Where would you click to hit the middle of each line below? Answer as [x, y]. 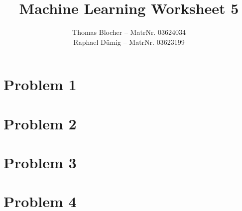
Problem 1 [40, 84]
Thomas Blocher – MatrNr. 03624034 [129, 32]
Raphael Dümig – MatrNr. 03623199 [129, 42]
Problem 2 [40, 123]
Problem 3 [40, 162]
